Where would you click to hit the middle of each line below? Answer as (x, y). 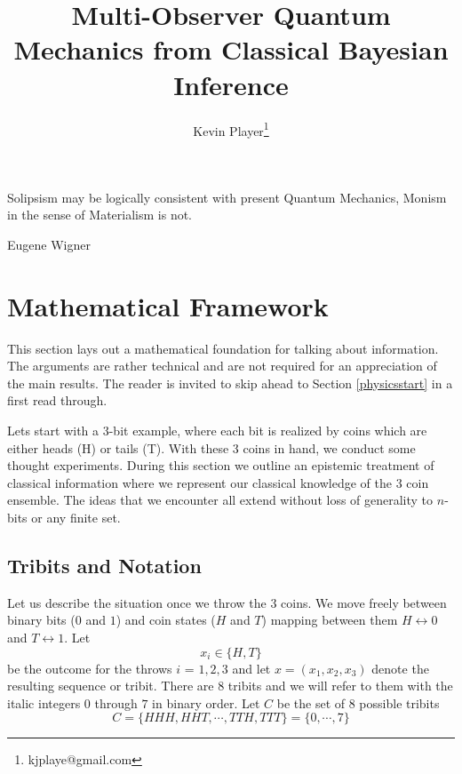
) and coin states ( (166, 620)
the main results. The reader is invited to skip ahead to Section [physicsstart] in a (230, 383)
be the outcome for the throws (90, 668)
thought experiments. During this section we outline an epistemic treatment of (221, 465)
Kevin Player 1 (231, 129)
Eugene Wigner (49, 244)
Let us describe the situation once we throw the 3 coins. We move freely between (227, 602)
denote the (400, 668)
